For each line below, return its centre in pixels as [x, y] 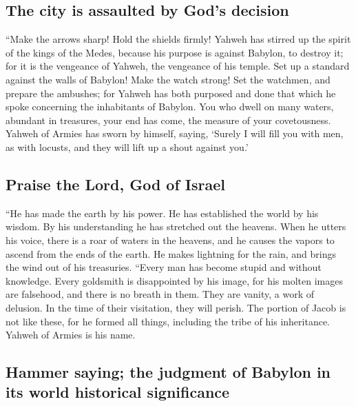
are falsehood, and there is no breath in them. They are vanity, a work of [160, 294]
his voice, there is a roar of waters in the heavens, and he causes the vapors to [170, 240]
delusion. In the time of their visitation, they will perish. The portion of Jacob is [176, 307]
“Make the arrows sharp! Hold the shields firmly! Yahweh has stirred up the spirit [178, 39]
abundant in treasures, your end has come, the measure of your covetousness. [168, 120]
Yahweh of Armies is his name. [71, 335]
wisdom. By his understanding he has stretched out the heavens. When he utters [176, 226]
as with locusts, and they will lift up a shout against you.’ [127, 146]
